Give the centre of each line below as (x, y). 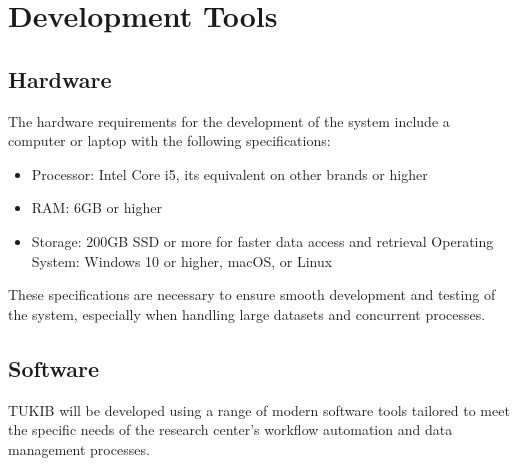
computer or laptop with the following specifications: (169, 140)
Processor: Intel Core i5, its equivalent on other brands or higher (229, 173)
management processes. (79, 448)
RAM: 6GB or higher (96, 207)
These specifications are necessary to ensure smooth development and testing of (252, 294)
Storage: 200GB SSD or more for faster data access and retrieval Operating (262, 240)
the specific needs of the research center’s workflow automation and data (230, 429)
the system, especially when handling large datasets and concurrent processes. (247, 313)
